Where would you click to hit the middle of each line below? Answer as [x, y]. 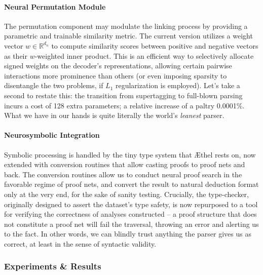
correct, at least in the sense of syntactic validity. [80, 243]
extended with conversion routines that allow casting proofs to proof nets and [125, 164]
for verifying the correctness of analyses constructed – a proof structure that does [130, 214]
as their [16, 55]
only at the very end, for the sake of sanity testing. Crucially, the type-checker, [126, 194]
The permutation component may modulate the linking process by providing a [126, 26]
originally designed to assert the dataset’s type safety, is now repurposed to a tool [131, 204]
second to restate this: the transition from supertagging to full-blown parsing [123, 95]
